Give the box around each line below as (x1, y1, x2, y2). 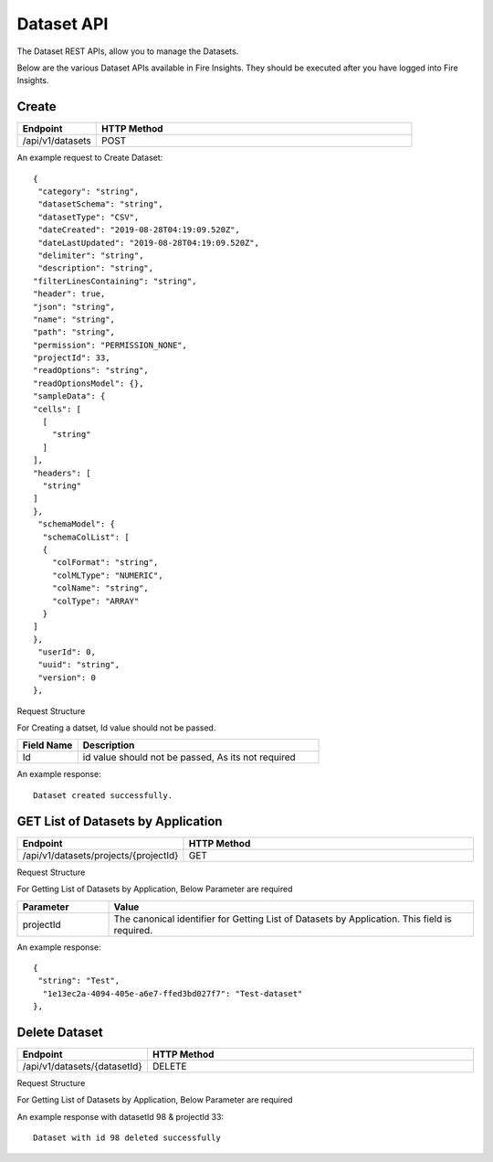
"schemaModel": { (37, 519, 116, 529)
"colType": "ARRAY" (51, 595, 140, 606)
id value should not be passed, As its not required (82, 751, 296, 763)
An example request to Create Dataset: (16, 152, 163, 164)
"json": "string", (33, 302, 116, 312)
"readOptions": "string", (33, 366, 150, 376)
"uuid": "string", (37, 659, 121, 670)
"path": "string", (33, 327, 116, 337)
